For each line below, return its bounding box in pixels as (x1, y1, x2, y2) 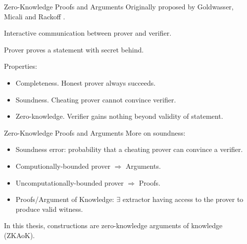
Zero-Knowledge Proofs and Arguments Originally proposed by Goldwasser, (4, 1, 234, 11)
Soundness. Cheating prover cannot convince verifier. (15, 94, 176, 104)
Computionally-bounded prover (15, 160, 110, 171)
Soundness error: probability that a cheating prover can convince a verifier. (15, 144, 243, 154)
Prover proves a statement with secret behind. (4, 44, 144, 54)
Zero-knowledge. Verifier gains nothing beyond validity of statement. (15, 111, 223, 121)
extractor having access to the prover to (122, 194, 244, 204)
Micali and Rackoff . (4, 11, 65, 21)
